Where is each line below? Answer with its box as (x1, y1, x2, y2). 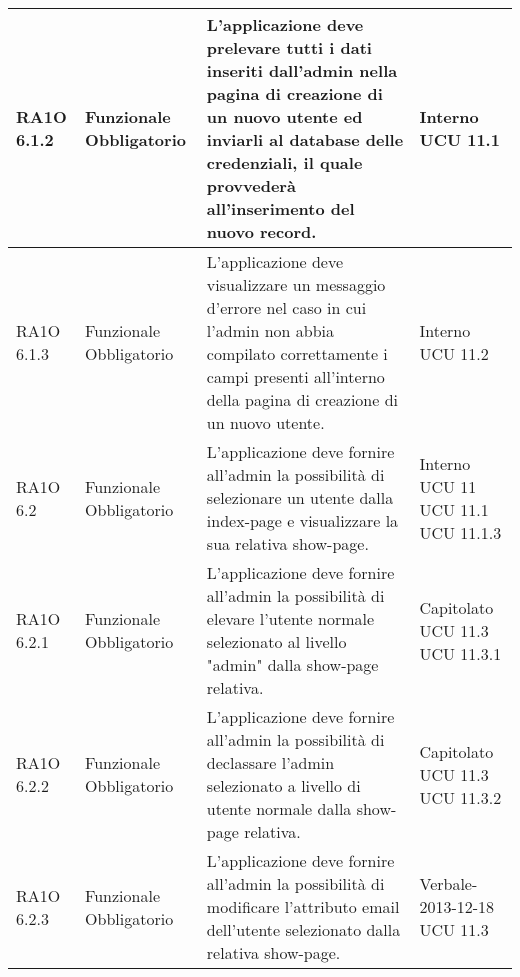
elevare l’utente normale (206, 607, 375, 630)
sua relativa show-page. (206, 532, 369, 555)
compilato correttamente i (206, 342, 388, 365)
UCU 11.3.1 (419, 641, 502, 665)
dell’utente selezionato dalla (206, 918, 401, 941)
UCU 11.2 (419, 342, 489, 365)
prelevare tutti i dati (206, 36, 372, 59)
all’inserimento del (206, 197, 355, 220)
